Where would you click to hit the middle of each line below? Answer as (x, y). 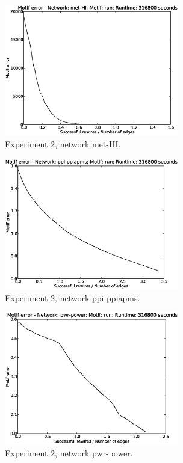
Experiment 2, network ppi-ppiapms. (73, 297)
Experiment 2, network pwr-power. (69, 453)
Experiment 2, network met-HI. (63, 144)
